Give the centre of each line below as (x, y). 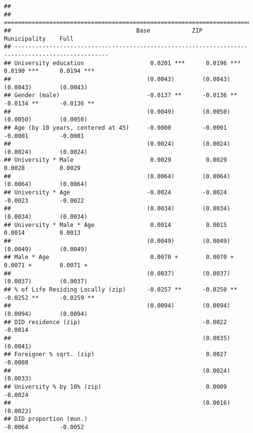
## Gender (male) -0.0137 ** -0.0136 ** (121, 95)
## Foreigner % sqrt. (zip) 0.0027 (116, 355)
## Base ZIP (103, 30)
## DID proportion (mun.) (46, 419)
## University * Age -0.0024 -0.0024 (116, 193)
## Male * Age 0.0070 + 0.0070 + (119, 257)
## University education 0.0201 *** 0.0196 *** (122, 63)
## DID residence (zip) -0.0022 (116, 322)
